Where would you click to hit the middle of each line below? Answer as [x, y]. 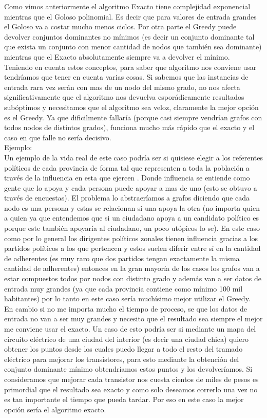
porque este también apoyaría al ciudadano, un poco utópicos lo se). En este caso [132, 228]
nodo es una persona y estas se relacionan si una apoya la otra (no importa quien [132, 207]
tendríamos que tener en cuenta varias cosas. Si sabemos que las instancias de [126, 77]
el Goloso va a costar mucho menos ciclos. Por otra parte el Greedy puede [120, 26]
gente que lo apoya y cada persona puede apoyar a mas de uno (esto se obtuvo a [131, 187]
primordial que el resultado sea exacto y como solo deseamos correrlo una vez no [131, 389]
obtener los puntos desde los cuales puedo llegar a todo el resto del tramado [123, 349]
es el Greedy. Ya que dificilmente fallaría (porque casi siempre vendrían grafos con [133, 117]
